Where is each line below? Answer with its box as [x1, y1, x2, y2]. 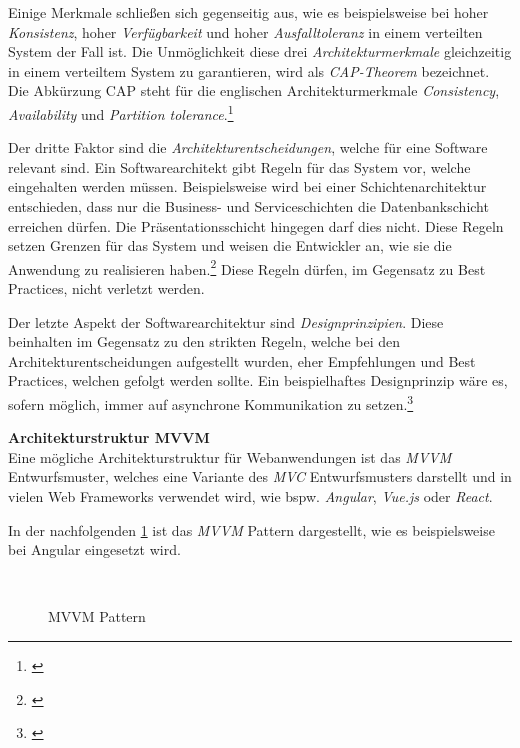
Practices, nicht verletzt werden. [8, 278, 205, 299]
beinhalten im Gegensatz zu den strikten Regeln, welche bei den [8, 331, 401, 352]
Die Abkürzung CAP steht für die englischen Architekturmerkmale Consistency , [8, 80, 500, 101]
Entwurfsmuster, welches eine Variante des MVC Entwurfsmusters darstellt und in [8, 466, 512, 487]
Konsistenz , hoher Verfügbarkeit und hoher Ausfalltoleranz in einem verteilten [8, 21, 483, 42]
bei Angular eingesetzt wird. [8, 539, 181, 560]
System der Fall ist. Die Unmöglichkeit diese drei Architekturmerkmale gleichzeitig [8, 41, 512, 62]
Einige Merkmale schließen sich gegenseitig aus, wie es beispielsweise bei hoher [8, 2, 489, 22]
